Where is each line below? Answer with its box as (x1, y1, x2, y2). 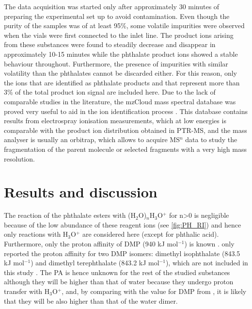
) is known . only (184, 239, 235, 248)
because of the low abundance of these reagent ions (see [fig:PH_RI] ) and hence (4, 219, 241, 229)
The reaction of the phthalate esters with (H (4, 210, 136, 220)
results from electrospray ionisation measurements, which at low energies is (4, 115, 226, 126)
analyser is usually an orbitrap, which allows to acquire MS (4, 134, 180, 145)
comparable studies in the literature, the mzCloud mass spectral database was (4, 96, 236, 106)
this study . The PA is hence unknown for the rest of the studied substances (4, 267, 230, 277)
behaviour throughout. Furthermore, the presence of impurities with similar (4, 58, 228, 68)
